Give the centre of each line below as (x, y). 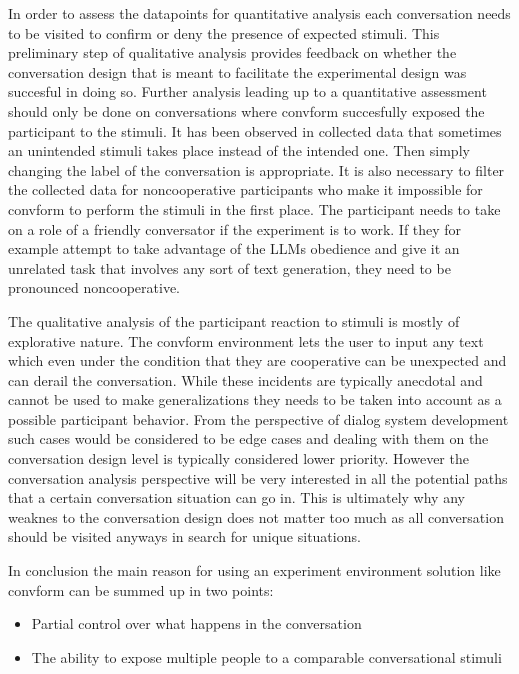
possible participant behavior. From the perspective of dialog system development (258, 418)
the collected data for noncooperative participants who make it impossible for (245, 189)
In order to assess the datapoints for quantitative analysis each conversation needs (259, 13)
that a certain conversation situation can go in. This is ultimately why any (236, 497)
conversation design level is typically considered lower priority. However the (238, 458)
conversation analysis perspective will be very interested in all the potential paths (258, 477)
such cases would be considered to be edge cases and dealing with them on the (248, 438)
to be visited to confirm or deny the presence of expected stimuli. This (224, 32)
